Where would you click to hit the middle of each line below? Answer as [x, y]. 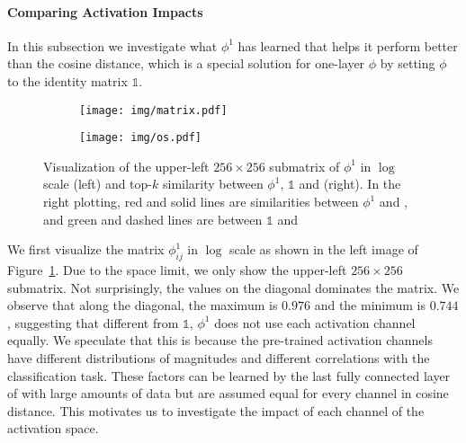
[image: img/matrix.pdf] [153, 110]
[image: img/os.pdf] [141, 138]
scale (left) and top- [98, 184]
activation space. [53, 428]
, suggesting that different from [93, 322]
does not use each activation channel [315, 322]
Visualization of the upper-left [126, 166]
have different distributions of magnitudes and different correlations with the [219, 358]
